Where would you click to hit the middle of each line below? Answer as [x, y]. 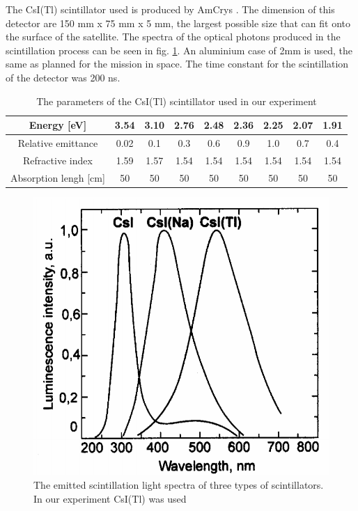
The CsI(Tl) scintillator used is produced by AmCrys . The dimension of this [170, 9]
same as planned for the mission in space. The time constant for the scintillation [177, 64]
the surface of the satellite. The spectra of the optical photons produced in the [173, 37]
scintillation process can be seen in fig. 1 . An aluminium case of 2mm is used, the [179, 50]
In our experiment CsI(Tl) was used [110, 498]
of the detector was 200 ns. [63, 77]
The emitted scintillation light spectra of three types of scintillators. [179, 485]
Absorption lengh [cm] [58, 177]
